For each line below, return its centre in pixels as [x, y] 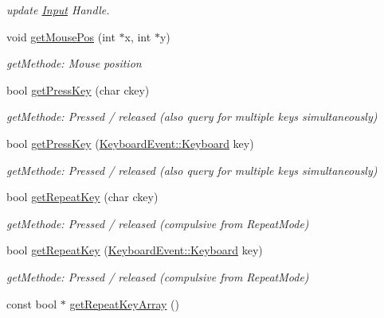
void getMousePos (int [61, 36]
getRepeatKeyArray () [124, 303]
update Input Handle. [58, 10]
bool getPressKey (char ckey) [78, 89]
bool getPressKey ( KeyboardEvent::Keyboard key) [130, 143]
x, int [138, 36]
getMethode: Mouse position [74, 63]
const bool [32, 303]
